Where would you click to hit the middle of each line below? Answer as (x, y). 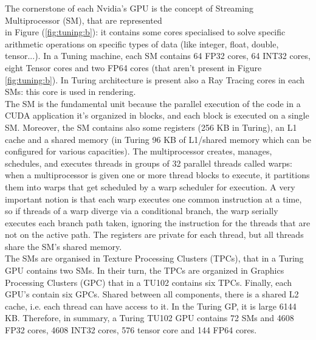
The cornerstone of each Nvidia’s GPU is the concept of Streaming (129, 8)
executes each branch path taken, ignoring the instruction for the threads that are (158, 222)
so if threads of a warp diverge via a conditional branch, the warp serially (142, 211)
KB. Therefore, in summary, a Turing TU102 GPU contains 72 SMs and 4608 (149, 318)
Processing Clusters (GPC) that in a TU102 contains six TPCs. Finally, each (149, 282)
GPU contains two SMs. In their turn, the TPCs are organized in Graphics (145, 270)
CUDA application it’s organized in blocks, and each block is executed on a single (157, 115)
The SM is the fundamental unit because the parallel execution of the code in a (153, 103)
